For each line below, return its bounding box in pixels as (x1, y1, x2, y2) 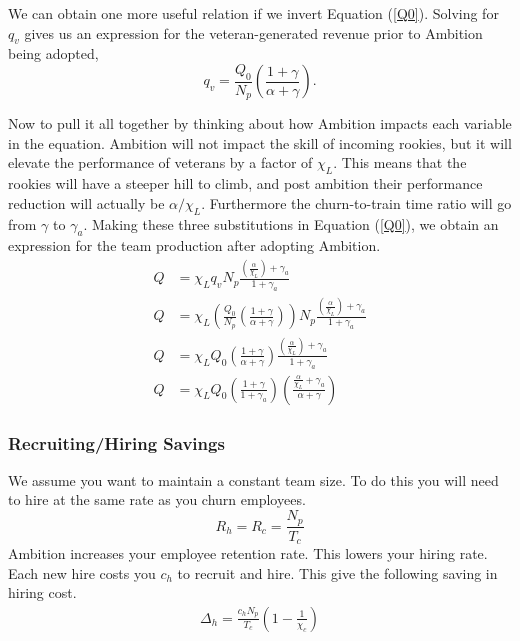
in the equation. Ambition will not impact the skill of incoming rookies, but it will (8, 132, 512, 153)
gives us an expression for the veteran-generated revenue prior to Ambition (24, 22, 483, 43)
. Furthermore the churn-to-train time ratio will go (201, 192, 512, 213)
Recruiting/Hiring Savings (8, 430, 225, 455)
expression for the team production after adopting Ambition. (8, 235, 381, 256)
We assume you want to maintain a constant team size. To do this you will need (8, 469, 499, 490)
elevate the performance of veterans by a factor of (8, 152, 313, 173)
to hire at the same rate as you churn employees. (8, 489, 306, 510)
